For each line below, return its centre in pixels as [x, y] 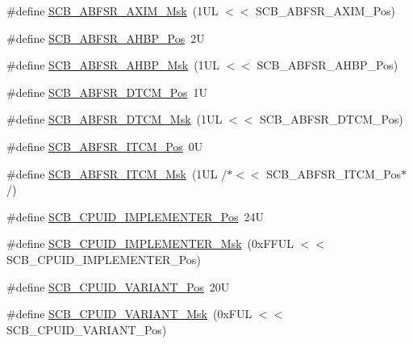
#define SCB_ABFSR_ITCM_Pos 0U [105, 146]
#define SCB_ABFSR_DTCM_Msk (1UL [115, 119]
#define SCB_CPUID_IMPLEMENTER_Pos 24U [135, 216]
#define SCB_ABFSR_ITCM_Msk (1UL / [117, 173]
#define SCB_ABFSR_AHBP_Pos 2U [106, 38]
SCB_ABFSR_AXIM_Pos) [325, 10]
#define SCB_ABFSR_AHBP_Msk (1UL [113, 65]
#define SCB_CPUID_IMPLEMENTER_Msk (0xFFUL [150, 243]
